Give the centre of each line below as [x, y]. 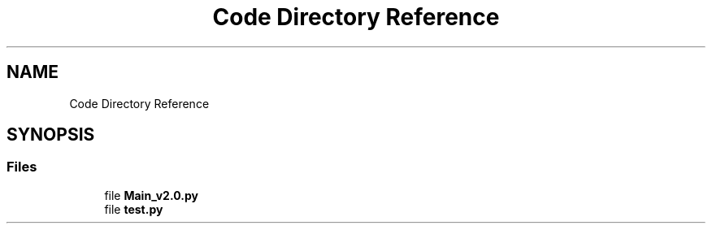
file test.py [134, 209]
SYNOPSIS [51, 135]
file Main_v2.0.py [151, 195]
